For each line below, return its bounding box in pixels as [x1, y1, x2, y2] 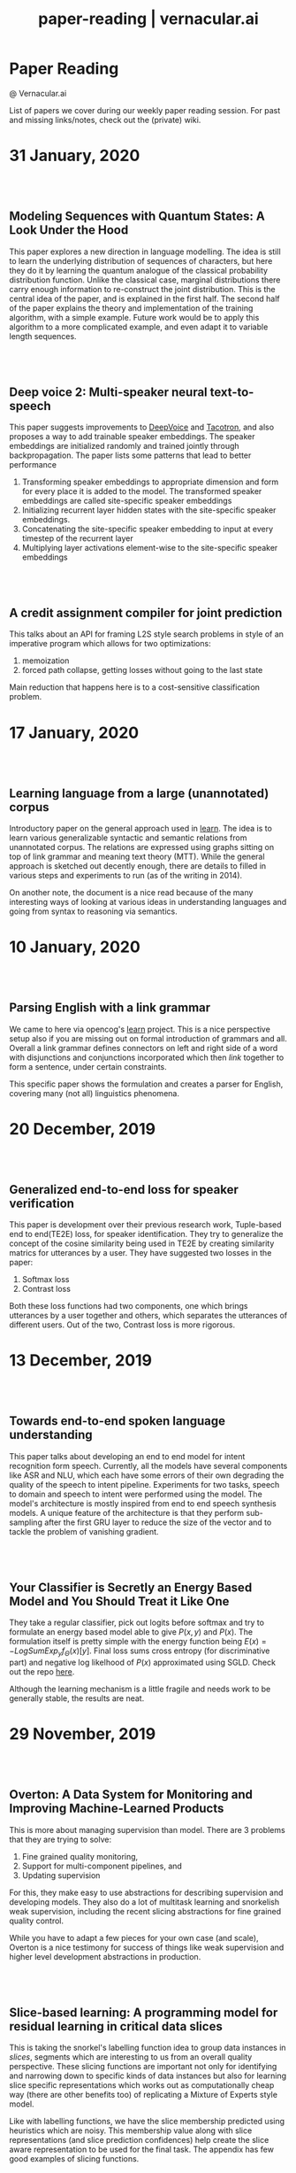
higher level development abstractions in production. [9, 1951, 201, 1961]
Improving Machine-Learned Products [9, 1801, 224, 1816]
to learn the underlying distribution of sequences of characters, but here [9, 255, 273, 266]
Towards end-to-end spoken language [9, 1413, 226, 1429]
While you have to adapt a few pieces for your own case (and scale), [9, 1932, 259, 1943]
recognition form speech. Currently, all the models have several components [9, 1460, 288, 1471]
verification [9, 1195, 75, 1210]
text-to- [209, 384, 254, 399]
